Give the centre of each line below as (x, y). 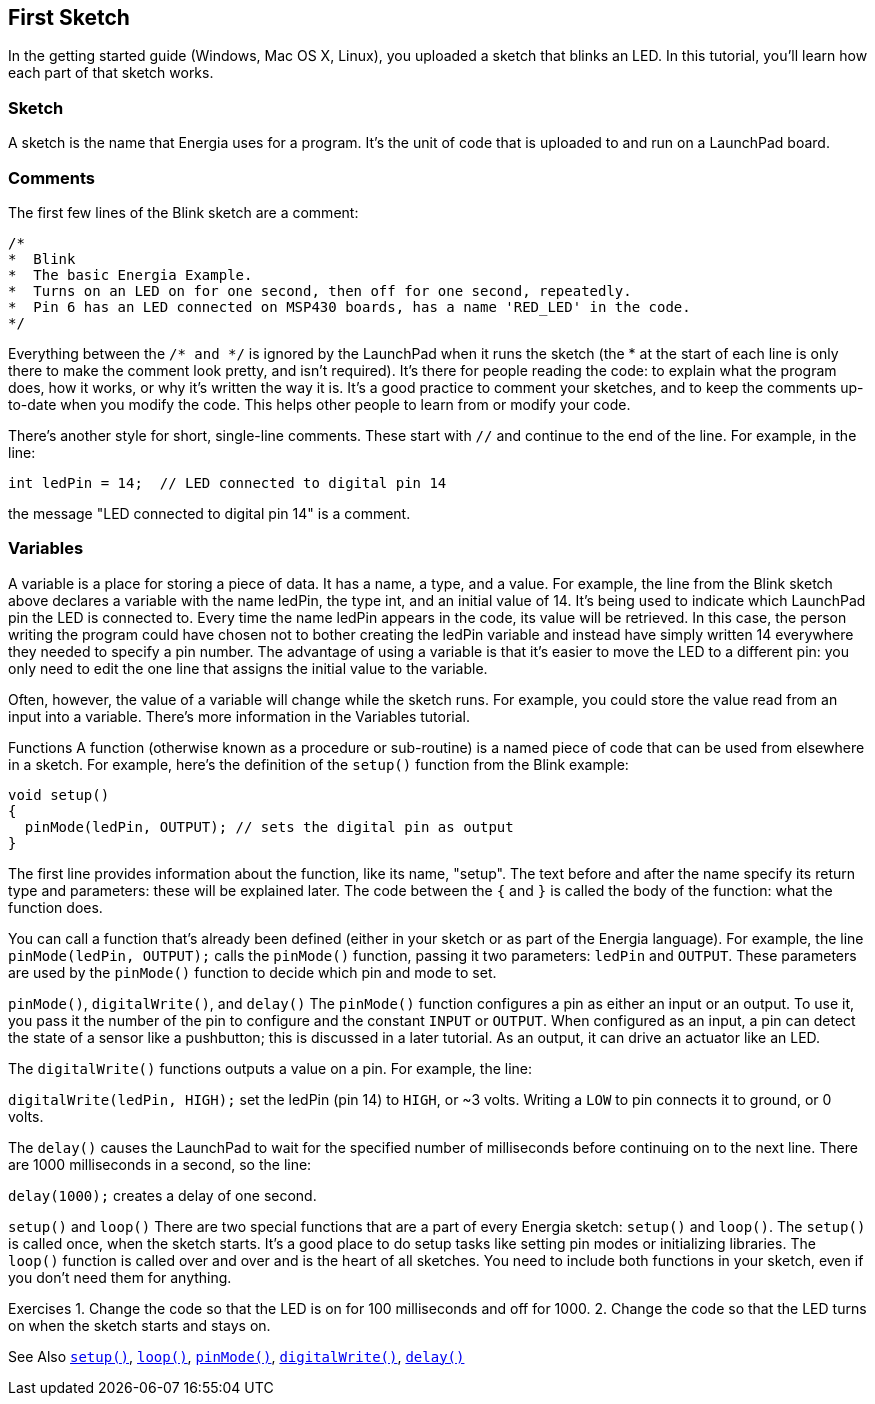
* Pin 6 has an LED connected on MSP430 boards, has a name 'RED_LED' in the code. (349, 306)
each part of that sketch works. (111, 73)
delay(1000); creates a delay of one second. (162, 1195)
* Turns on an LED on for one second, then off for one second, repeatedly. (320, 290)
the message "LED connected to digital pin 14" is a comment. (209, 513)
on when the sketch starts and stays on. (139, 1325)
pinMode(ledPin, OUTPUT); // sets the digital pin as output (269, 826)
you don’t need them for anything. (120, 1277)
